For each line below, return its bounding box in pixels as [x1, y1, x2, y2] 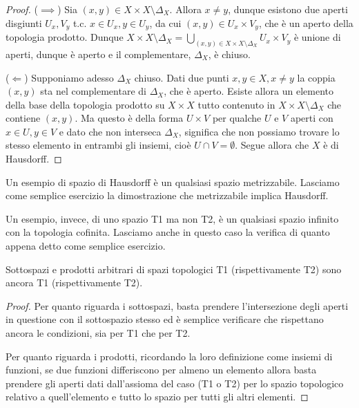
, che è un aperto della [258, 15, 353, 30]
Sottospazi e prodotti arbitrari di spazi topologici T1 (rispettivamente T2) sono [6, 261, 342, 276]
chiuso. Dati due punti [134, 70, 229, 84]
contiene [6, 111, 41, 125]
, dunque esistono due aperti [228, 2, 348, 16]
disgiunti [6, 15, 42, 30]
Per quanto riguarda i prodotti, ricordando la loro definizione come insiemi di [6, 349, 333, 363]
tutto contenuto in [197, 97, 275, 111]
